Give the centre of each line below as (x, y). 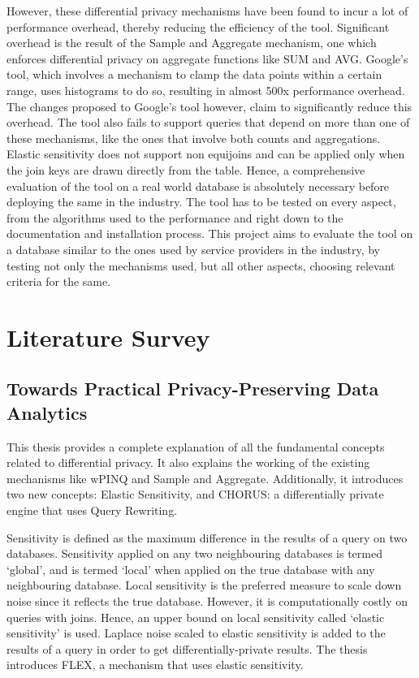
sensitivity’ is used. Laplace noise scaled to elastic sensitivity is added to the (196, 633)
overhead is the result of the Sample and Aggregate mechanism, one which (192, 43)
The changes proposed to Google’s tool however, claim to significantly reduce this (209, 106)
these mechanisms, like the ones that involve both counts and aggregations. (194, 138)
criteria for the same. (59, 281)
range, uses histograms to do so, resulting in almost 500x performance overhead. (206, 90)
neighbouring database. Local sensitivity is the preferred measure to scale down (204, 585)
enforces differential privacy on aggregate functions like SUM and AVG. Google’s (207, 58)
